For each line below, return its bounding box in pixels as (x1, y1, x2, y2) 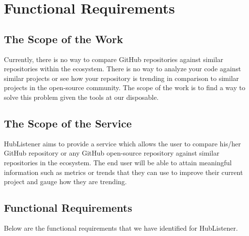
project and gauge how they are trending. (4, 176, 127, 187)
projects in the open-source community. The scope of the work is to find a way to (4, 82, 246, 93)
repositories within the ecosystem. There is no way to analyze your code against (4, 63, 241, 74)
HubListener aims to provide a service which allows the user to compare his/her (4, 138, 241, 148)
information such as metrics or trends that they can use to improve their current (4, 167, 243, 177)
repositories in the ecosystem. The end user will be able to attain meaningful (4, 157, 232, 167)
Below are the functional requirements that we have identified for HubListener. (4, 222, 238, 233)
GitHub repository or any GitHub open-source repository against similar (4, 148, 219, 158)
